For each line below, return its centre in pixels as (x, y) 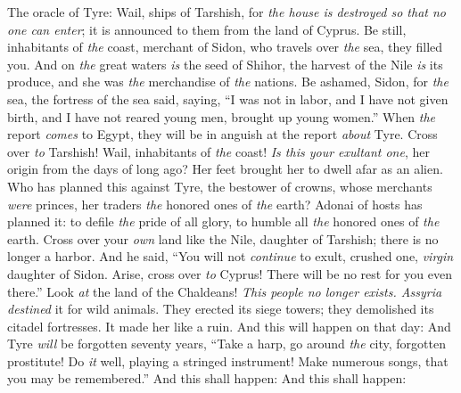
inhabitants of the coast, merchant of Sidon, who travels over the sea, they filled (225, 47)
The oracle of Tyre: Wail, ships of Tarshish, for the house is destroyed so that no (226, 12)
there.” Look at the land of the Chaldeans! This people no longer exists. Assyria (225, 291)
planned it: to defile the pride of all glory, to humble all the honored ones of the (223, 221)
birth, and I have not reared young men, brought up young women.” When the (222, 116)
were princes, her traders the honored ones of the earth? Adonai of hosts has (215, 204)
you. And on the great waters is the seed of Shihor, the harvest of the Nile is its (225, 64)
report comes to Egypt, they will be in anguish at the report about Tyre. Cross (222, 134)
